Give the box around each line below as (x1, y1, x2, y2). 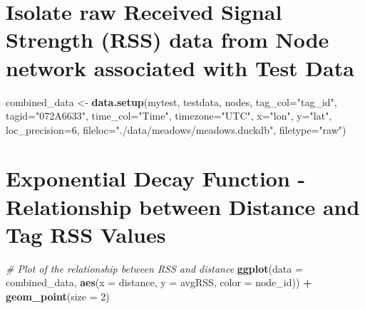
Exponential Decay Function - (6, 164, 306, 193)
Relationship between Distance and (6, 192, 360, 221)
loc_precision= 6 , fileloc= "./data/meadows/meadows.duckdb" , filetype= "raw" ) (6, 122, 346, 137)
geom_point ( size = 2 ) (6, 288, 110, 303)
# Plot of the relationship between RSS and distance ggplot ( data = (6, 261, 303, 276)
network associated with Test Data (6, 53, 354, 82)
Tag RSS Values (6, 219, 166, 248)
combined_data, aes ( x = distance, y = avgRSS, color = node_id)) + (6, 275, 312, 290)
